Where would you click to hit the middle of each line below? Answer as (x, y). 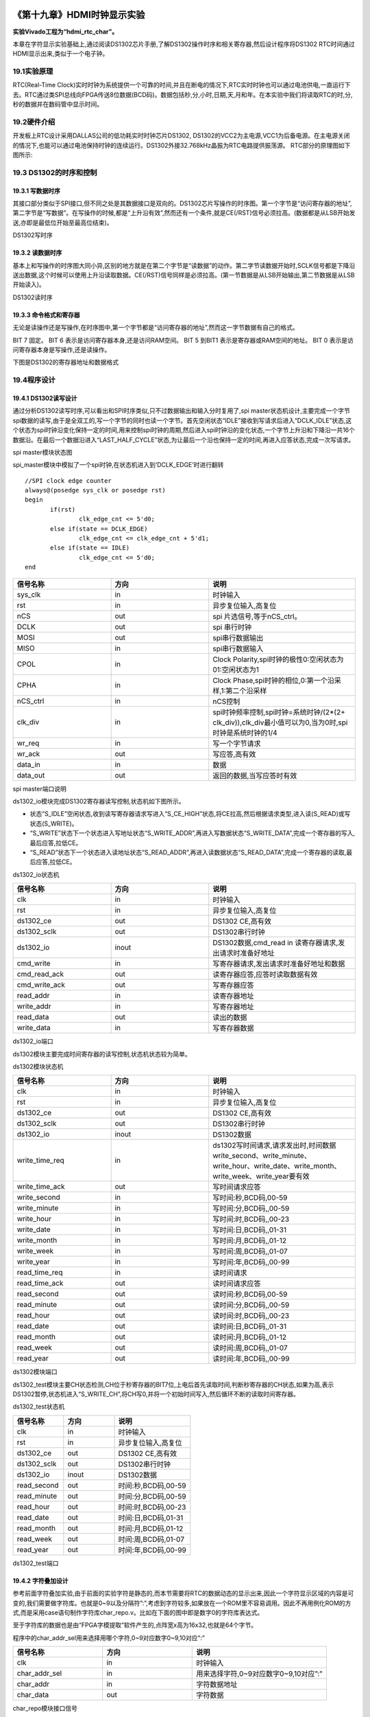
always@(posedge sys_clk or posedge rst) (95, 490)
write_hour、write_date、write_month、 (277, 1166)
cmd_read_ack (40, 974)
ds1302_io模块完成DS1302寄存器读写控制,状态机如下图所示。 (99, 801)
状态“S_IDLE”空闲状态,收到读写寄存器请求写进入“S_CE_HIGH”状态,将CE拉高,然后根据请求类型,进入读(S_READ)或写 (190, 814)
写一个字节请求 (237, 743)
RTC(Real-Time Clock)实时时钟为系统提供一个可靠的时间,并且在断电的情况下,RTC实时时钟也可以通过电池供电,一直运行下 (182, 85)
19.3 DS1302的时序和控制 (55, 172)
